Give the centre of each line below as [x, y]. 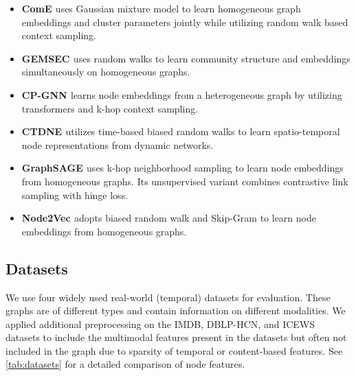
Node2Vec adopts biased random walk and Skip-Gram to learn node [169, 218]
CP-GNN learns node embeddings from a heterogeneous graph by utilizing [182, 94]
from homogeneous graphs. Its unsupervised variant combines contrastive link [185, 181]
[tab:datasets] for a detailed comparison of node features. [125, 364]
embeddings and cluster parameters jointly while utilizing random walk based [185, 22]
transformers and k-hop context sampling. [110, 108]
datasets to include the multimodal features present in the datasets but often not [176, 337]
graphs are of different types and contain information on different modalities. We [176, 310]
